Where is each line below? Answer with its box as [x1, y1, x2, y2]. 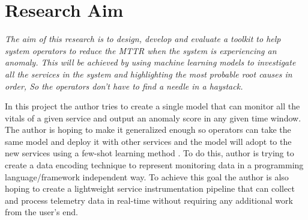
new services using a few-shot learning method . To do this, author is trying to [5, 147, 294, 159]
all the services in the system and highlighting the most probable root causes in [5, 67, 292, 80]
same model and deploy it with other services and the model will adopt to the [5, 135, 292, 147]
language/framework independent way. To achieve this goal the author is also [5, 170, 289, 183]
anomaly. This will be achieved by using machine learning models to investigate [5, 56, 296, 69]
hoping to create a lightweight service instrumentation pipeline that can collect [5, 182, 295, 195]
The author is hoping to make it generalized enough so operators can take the [5, 123, 291, 136]
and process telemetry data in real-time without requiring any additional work [5, 194, 293, 206]
